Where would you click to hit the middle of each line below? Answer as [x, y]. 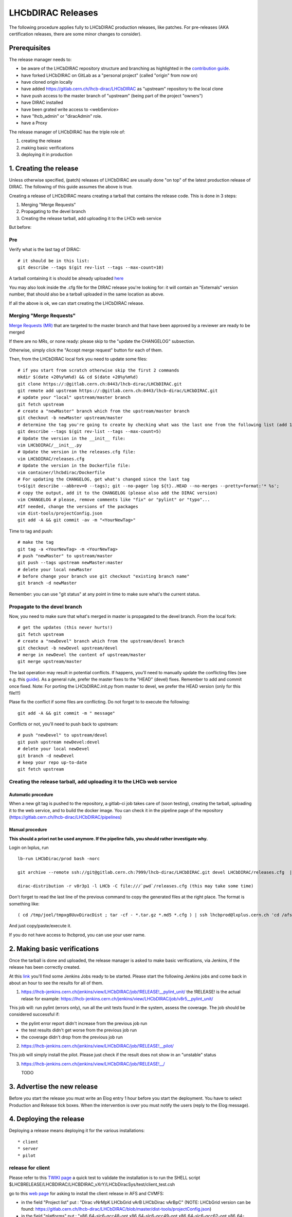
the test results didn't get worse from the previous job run [79, 1030]
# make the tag [36, 542]
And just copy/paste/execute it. [40, 926]
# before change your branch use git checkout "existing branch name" [104, 576]
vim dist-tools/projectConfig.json [60, 513]
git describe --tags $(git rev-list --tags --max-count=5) [90, 432]
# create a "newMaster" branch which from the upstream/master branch [104, 411]
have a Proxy [34, 123]
